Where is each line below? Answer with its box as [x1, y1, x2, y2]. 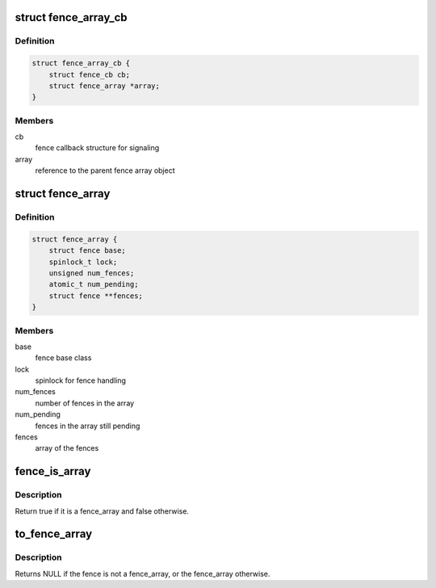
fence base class [35, 353, 92, 363]
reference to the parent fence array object [35, 166, 175, 175]
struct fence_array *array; [48, 81, 161, 90]
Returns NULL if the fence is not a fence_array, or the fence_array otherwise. [15, 569, 270, 578]
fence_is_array [15, 464, 91, 478]
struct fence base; [48, 246, 127, 255]
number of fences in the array [35, 398, 135, 408]
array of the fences [35, 443, 99, 453]
